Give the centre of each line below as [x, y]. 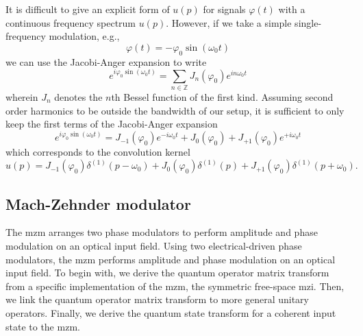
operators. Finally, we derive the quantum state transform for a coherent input [171, 312]
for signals [224, 9]
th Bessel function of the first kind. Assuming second [222, 96]
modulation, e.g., [84, 36]
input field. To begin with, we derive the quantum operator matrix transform [167, 273]
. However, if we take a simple [229, 22]
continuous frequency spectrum [71, 22]
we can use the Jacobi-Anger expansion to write [106, 61]
